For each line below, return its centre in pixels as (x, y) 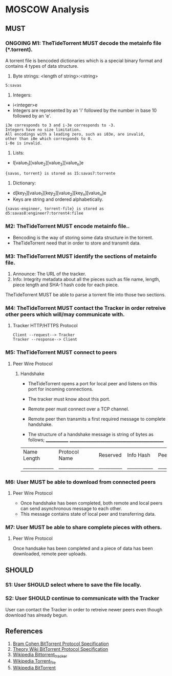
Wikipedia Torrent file (34, 662)
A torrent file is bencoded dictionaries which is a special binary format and (84, 61)
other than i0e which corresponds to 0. (49, 139)
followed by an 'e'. (32, 116)
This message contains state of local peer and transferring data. (88, 514)
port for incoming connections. (61, 389)
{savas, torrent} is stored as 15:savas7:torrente (60, 173)
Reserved (110, 455)
